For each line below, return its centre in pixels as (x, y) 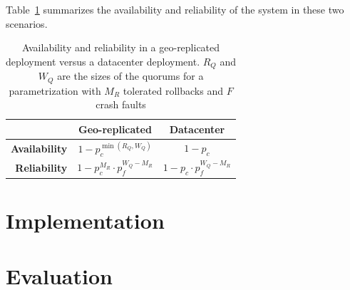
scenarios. (27, 23)
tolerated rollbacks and (173, 90)
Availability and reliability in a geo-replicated (121, 47)
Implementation (85, 220)
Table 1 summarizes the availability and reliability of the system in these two (175, 9)
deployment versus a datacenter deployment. (103, 61)
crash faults (121, 104)
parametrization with (55, 90)
